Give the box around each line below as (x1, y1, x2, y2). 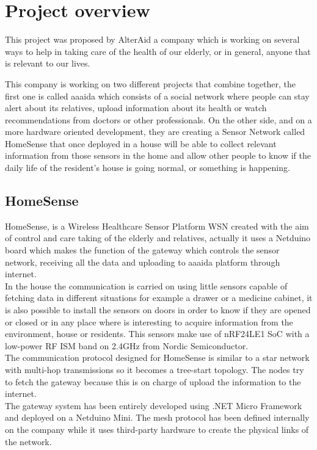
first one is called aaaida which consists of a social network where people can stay (5, 89, 310, 102)
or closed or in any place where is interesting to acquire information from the (5, 315, 293, 328)
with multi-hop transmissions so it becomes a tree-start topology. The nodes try (5, 363, 304, 376)
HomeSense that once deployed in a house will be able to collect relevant (5, 137, 277, 150)
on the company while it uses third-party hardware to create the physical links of (5, 423, 309, 435)
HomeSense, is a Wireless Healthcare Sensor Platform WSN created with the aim (5, 219, 309, 232)
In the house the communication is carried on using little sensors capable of (5, 279, 288, 292)
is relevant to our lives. (5, 57, 90, 70)
